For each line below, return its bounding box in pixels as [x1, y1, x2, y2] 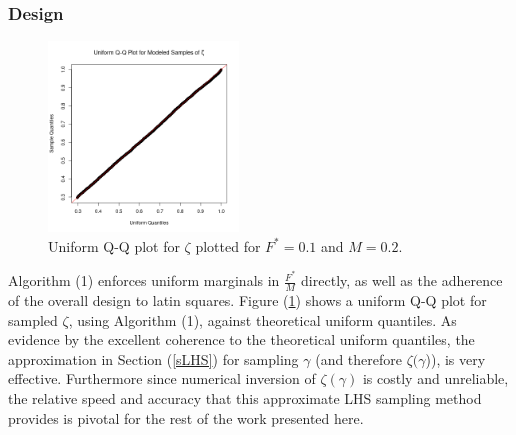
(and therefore [315, 348, 403, 369]
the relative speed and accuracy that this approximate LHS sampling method [8, 388, 482, 409]
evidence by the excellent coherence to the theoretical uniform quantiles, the [8, 329, 475, 350]
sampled [8, 309, 58, 330]
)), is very [425, 348, 486, 369]
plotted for [195, 235, 261, 256]
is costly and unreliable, [362, 368, 509, 389]
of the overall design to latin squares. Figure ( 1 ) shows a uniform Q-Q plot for [8, 290, 487, 311]
